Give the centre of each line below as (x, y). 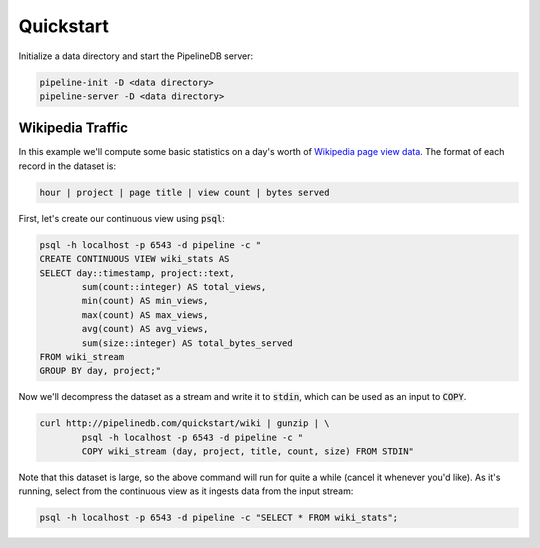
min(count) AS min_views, (145, 301)
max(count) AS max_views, (145, 314)
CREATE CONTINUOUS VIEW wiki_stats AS (134, 259)
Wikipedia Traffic (73, 128)
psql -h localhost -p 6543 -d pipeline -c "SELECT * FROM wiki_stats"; (219, 518)
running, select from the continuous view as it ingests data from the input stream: (186, 491)
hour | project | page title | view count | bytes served (184, 192)
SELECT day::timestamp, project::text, (137, 273)
